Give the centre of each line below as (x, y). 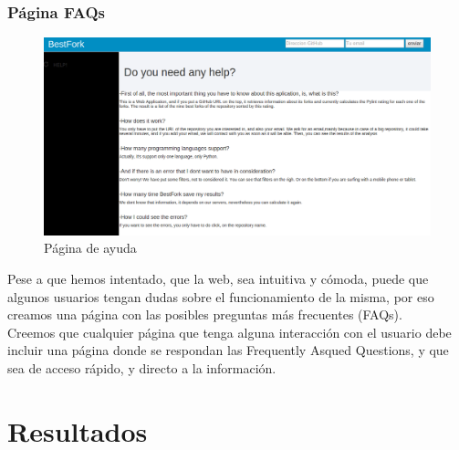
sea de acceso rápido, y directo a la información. (142, 367)
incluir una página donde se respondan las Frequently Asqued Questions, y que (228, 350)
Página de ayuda (90, 248)
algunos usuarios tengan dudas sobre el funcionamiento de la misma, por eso (221, 296)
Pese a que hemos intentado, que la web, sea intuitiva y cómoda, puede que (218, 278)
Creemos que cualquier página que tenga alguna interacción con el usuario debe (229, 332)
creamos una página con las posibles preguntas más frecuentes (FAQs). (205, 314)
